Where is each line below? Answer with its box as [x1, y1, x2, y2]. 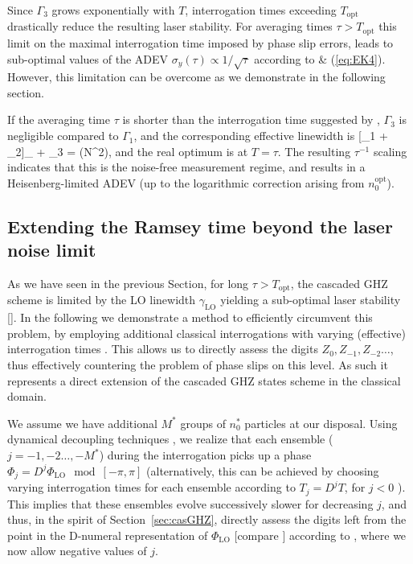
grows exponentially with [51, 2, 175, 18]
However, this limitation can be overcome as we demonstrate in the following [7, 68, 386, 85]
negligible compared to [7, 127, 119, 144]
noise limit [7, 237, 96, 262]
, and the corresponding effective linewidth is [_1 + [133, 127, 388, 144]
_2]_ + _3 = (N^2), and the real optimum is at [7, 142, 248, 159]
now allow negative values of [7, 542, 147, 559]
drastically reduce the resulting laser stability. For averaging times [7, 18, 333, 35]
